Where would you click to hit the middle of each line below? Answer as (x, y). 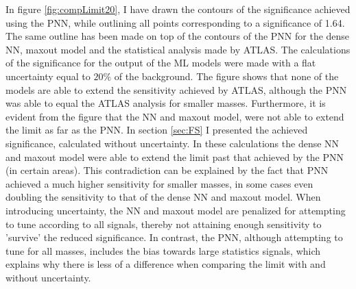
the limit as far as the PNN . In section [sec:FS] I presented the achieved (157, 130)
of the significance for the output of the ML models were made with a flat (161, 63)
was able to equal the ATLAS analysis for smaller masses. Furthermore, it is (166, 103)
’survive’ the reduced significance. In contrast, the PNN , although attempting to (174, 237)
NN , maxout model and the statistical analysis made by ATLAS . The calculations (178, 49)
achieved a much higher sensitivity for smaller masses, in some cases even (159, 183)
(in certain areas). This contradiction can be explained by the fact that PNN (167, 170)
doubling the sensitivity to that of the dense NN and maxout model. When (163, 197)
